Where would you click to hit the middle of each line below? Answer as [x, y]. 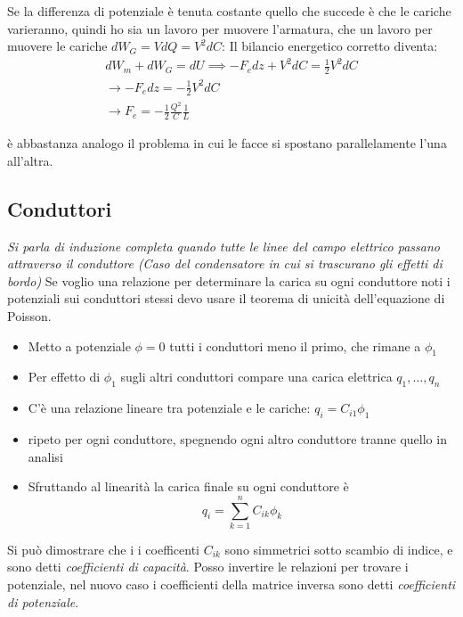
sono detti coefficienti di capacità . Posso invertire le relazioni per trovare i [208, 567]
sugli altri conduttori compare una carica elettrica [256, 377]
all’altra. [30, 160]
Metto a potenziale [79, 346]
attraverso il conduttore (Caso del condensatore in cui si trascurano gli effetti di [225, 263]
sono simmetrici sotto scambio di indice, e [339, 549]
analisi [45, 456]
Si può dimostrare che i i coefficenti [103, 549]
